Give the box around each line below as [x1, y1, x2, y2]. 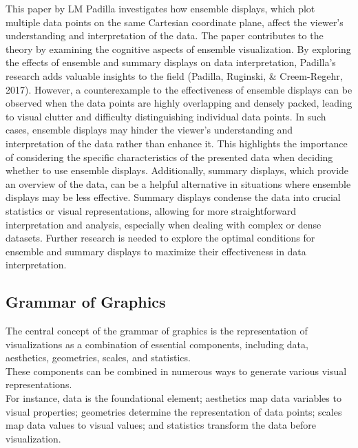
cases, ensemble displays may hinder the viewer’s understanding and [6, 122, 293, 137]
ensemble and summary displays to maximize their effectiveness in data [6, 244, 306, 258]
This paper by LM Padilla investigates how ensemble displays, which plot [6, 1, 315, 15]
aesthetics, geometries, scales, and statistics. [6, 350, 191, 365]
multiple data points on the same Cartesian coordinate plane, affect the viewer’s [6, 14, 344, 29]
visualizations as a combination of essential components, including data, [6, 337, 308, 351]
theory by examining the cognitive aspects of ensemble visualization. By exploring [6, 41, 351, 56]
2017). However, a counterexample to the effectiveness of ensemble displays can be [6, 82, 352, 96]
